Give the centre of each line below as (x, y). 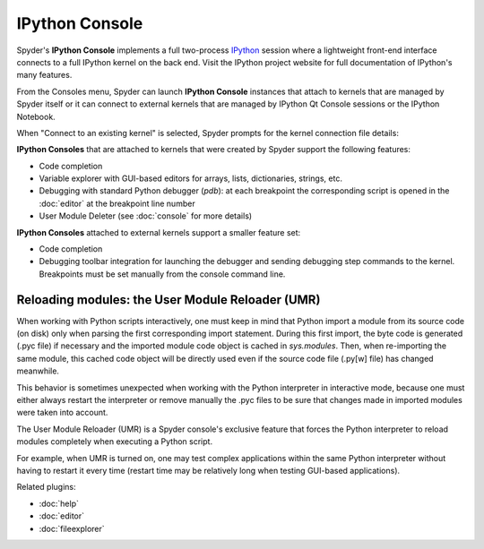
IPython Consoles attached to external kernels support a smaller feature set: (159, 232)
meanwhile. (38, 371)
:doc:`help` (59, 503)
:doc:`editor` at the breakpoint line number (117, 203)
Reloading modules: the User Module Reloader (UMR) (169, 300)
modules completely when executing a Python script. (115, 442)
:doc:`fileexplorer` (72, 528)
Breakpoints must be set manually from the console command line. (162, 274)
